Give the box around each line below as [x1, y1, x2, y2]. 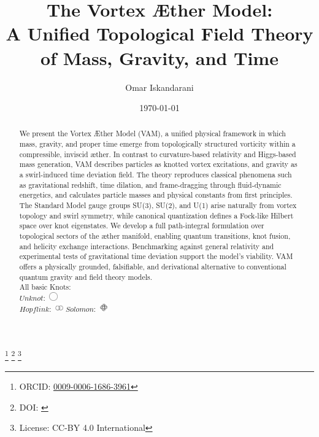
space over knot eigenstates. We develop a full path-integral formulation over [19, 220, 264, 231]
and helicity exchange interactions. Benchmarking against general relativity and [19, 241, 274, 251]
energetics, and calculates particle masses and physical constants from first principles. [19, 190, 293, 200]
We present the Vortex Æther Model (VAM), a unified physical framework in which [19, 128, 286, 139]
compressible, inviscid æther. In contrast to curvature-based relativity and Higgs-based [19, 149, 296, 159]
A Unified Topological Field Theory [6, 21, 313, 46]
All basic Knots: [19, 282, 71, 292]
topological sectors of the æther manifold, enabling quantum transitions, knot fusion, [19, 231, 291, 241]
